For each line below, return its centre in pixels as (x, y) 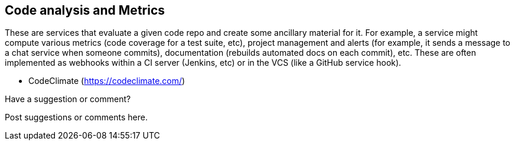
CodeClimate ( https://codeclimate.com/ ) (107, 81)
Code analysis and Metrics (85, 10)
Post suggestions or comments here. (76, 117)
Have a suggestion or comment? (68, 99)
